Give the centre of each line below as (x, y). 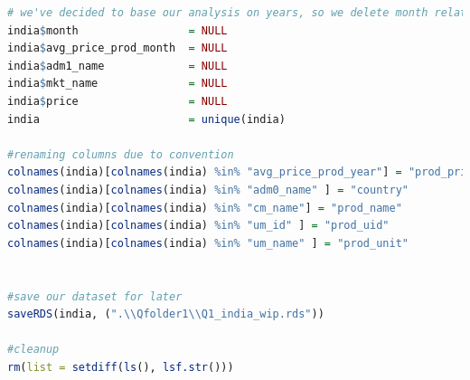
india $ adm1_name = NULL (117, 66)
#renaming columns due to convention (121, 154)
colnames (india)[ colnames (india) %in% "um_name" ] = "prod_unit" (208, 243)
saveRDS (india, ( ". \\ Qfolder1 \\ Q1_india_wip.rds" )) (166, 314)
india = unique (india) (146, 119)
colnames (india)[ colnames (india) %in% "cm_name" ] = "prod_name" (205, 208)
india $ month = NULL (117, 30)
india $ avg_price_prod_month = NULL (117, 48)
